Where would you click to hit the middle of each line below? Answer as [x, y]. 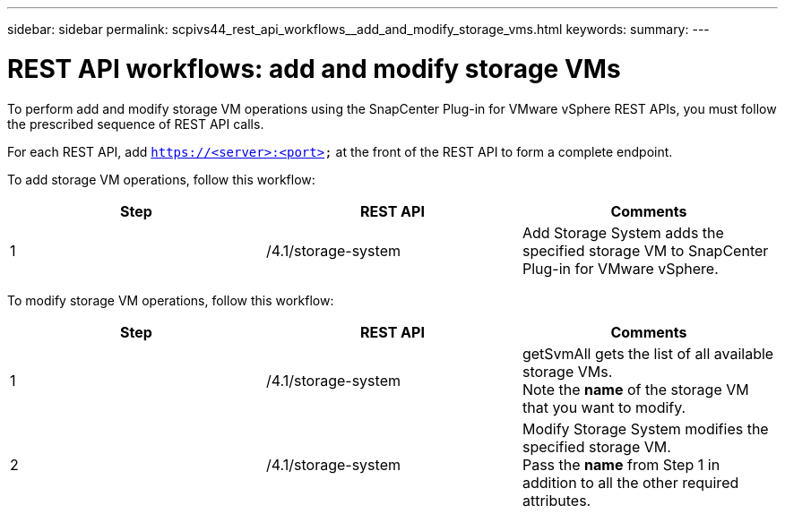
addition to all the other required [630, 482]
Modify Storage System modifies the [645, 428]
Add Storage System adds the [623, 232]
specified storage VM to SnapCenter [645, 250]
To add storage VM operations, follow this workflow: [161, 179]
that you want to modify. [604, 407]
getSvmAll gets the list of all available [648, 353]
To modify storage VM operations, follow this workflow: [171, 300]
